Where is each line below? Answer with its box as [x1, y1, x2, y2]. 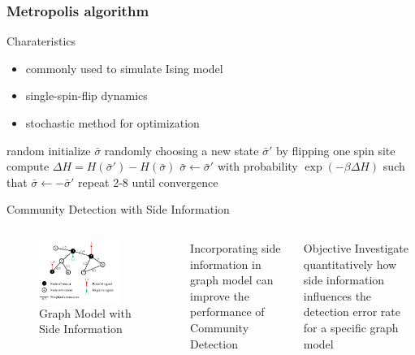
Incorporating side [190, 239, 281, 256]
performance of [190, 303, 265, 320]
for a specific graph [303, 318, 399, 336]
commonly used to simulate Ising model [25, 59, 223, 76]
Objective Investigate [303, 239, 409, 256]
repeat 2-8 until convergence [78, 173, 218, 190]
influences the [303, 287, 372, 304]
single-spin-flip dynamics [25, 87, 148, 104]
